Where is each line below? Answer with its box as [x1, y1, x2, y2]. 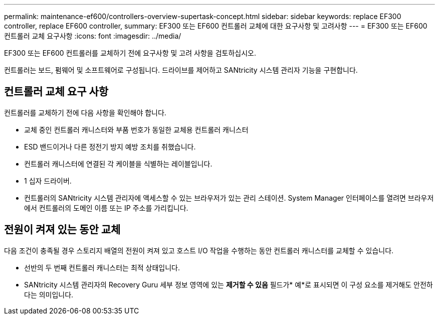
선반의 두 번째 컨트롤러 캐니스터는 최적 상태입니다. [24, 263, 180, 272]
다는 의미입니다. [24, 290, 74, 299]
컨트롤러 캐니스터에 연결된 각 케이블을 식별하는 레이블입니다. [24, 159, 212, 168]
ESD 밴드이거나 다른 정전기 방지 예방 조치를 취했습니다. [24, 142, 196, 151]
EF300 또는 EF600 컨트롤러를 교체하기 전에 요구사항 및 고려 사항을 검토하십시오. [4, 49, 256, 57]
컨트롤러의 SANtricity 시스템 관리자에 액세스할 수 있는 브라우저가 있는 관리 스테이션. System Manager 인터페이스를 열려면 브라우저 [24, 193, 434, 202]
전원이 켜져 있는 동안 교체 [4, 223, 121, 236]
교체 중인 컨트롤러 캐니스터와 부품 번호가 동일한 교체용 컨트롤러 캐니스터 [24, 125, 249, 134]
